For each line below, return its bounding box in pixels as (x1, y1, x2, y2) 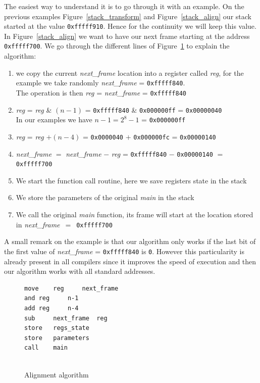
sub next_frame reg (24, 314, 108, 322)
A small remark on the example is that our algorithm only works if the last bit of (4, 236, 256, 247)
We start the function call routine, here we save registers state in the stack (16, 175, 247, 185)
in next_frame (16, 219, 60, 229)
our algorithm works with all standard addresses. (4, 266, 155, 276)
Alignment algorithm (24, 369, 89, 379)
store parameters (24, 334, 89, 342)
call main (24, 344, 68, 352)
